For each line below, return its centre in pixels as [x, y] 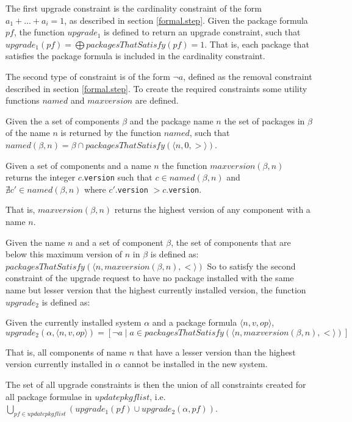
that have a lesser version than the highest [216, 352]
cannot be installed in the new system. [196, 364]
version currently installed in [59, 364]
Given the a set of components [63, 120]
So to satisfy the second [251, 266]
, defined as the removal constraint [248, 76]
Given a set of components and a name [78, 165]
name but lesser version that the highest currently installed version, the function [156, 290]
